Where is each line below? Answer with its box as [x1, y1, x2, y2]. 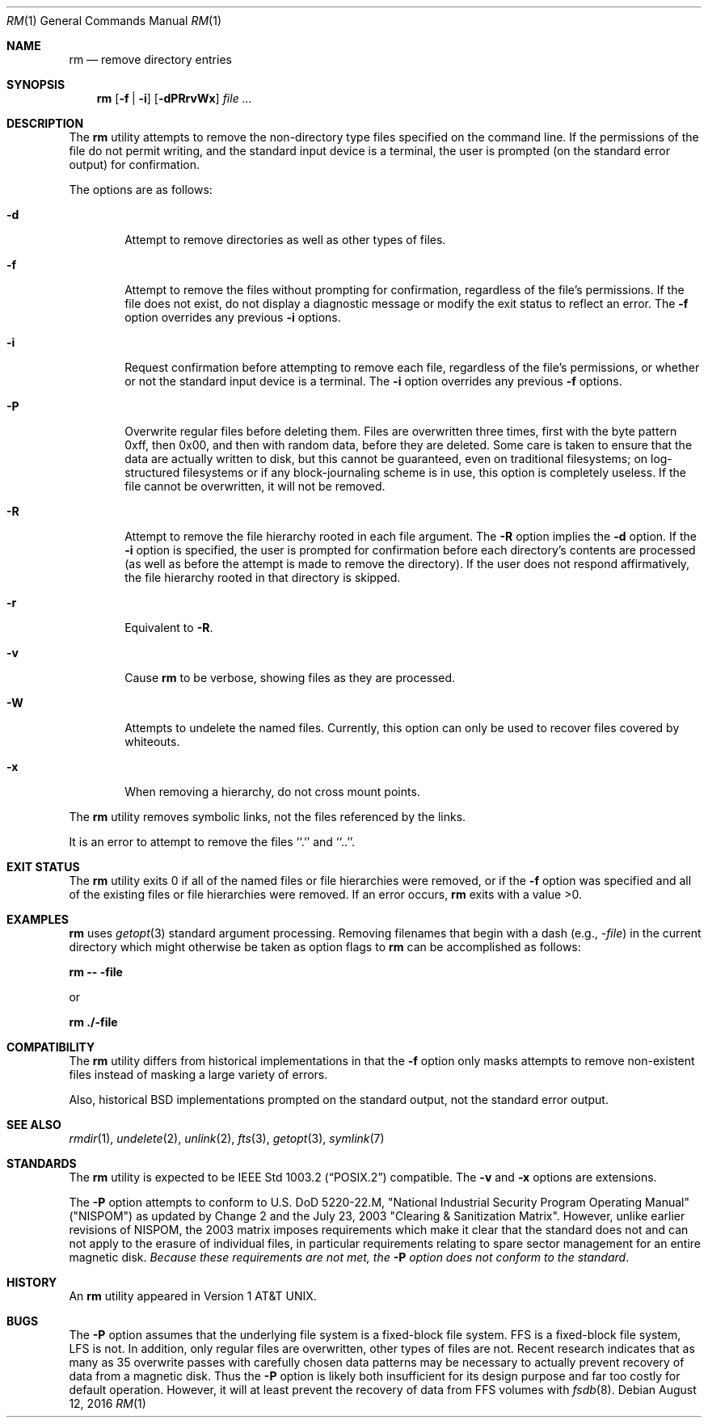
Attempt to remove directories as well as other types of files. [124, 233, 446, 246]
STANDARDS [6, 1156, 77, 1170]
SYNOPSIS [6, 78, 65, 91]
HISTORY [6, 1275, 57, 1289]
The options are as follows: [69, 183, 213, 196]
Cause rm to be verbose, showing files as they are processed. [124, 671, 456, 685]
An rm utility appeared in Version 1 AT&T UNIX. [69, 1289, 317, 1303]
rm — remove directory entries [69, 53, 232, 66]
